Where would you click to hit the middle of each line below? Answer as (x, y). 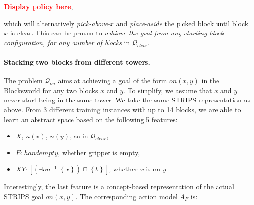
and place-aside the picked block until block (182, 23)
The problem (23, 81)
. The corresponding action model (127, 196)
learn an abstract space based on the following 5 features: (91, 119)
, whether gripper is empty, (99, 152)
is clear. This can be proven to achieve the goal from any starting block (117, 33)
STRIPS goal (24, 196)
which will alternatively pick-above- (57, 23)
